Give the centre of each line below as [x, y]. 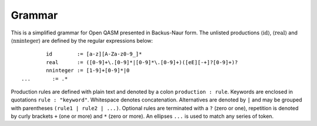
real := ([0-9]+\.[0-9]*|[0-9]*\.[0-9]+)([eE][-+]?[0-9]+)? [142, 62]
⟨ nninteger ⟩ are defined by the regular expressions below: [82, 40]
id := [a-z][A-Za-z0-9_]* [94, 54]
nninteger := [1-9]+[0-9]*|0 [88, 71]
